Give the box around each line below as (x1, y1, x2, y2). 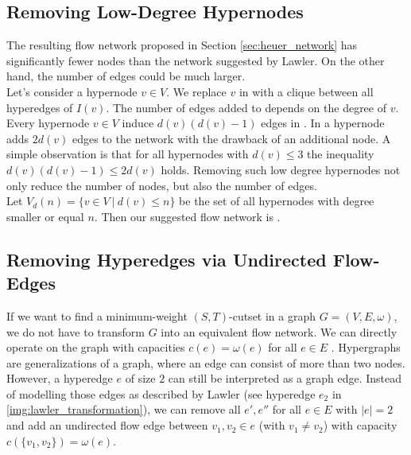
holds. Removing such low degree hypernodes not (161, 161, 401, 177)
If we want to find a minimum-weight (6, 307, 188, 324)
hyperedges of (6, 99, 73, 115)
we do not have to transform (6, 323, 145, 340)
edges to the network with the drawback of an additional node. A (72, 130, 391, 146)
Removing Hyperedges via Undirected (6, 247, 327, 271)
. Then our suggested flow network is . (94, 208, 281, 224)
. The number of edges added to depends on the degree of (106, 99, 386, 115)
